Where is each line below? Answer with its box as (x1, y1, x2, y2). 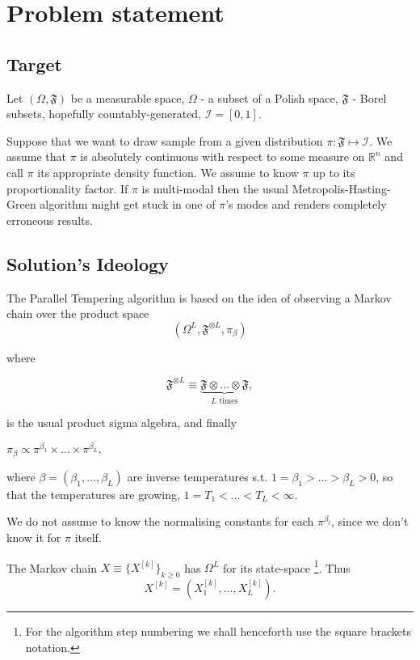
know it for (6, 528, 61, 545)
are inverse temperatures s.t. (127, 467, 268, 484)
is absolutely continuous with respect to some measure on (80, 148, 365, 165)
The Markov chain (6, 559, 98, 576)
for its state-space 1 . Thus (223, 556, 351, 576)
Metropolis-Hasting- (292, 180, 391, 197)
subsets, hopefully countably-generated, (6, 105, 202, 122)
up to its (313, 163, 355, 180)
